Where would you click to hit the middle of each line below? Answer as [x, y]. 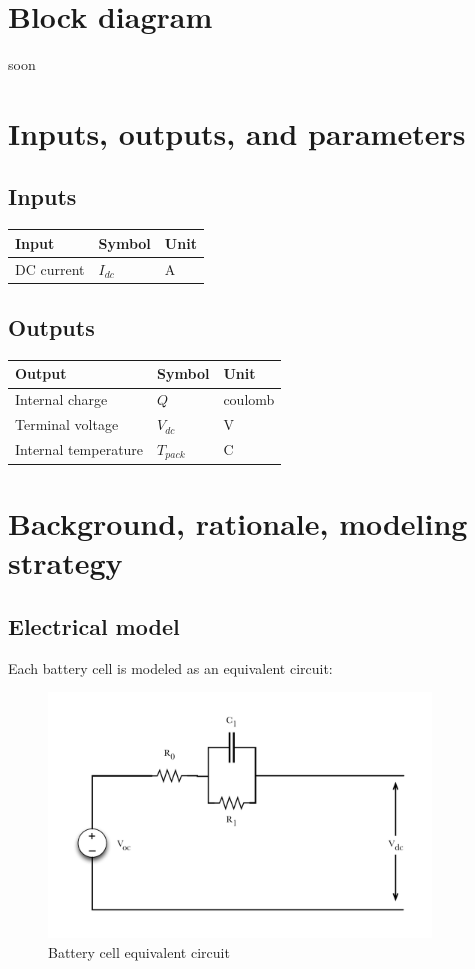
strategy [65, 562]
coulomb [249, 399]
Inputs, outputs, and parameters [237, 132]
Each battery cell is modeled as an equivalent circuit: [170, 667]
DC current [50, 268]
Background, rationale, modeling [238, 523]
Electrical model [94, 625]
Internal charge [61, 399]
